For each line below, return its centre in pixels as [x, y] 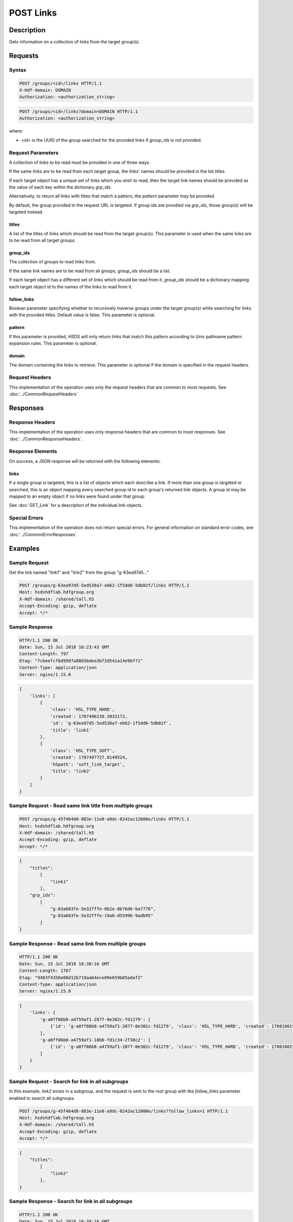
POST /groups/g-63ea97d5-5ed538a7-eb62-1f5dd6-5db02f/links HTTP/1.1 [104, 585]
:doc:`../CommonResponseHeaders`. [46, 439]
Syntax [18, 70]
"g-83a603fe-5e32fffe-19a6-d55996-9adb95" [102, 916]
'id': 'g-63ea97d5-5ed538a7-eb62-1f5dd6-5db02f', [111, 723]
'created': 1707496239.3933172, [89, 716]
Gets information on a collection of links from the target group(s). [74, 42]
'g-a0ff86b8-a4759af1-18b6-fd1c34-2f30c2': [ [95, 1040]
